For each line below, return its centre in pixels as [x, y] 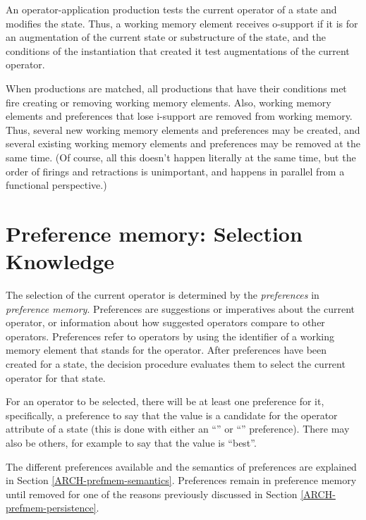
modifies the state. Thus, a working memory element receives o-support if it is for [182, 23]
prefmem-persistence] [51, 508]
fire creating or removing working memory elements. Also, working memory [169, 102]
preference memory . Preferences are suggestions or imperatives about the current [181, 308]
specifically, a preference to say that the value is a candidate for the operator [172, 415]
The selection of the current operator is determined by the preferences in [163, 295]
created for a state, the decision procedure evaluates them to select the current [176, 364]
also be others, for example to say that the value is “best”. [131, 442]
